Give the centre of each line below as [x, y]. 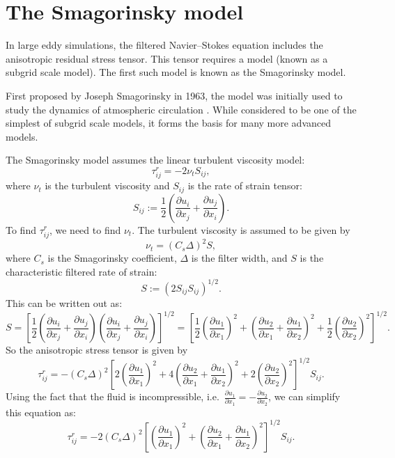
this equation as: [41, 412]
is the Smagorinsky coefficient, [112, 258]
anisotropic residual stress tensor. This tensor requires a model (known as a [167, 58]
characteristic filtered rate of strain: [82, 271]
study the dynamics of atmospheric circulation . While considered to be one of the [181, 109]
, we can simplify [304, 396]
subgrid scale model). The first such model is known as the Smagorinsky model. [176, 72]
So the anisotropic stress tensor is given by [97, 349]
